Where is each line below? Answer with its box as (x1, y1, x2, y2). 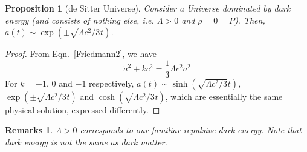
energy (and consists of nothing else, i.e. (5, 13, 154, 26)
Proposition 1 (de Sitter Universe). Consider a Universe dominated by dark (5, 2, 291, 14)
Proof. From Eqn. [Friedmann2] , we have (5, 47, 157, 60)
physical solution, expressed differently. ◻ (5, 103, 160, 116)
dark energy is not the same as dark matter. (5, 136, 167, 148)
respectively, (89, 76, 134, 89)
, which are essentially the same (165, 90, 283, 102)
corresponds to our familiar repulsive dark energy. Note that (80, 124, 302, 136)
